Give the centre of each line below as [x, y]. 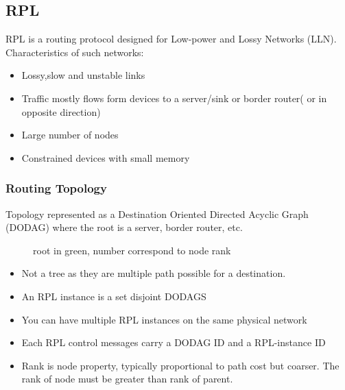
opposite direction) [61, 111]
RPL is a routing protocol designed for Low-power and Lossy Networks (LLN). [171, 39]
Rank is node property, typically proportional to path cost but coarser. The [180, 365]
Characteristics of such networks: [75, 52]
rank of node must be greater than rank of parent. [127, 379]
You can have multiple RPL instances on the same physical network [164, 319]
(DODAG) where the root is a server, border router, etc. [124, 227]
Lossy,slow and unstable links [83, 75]
